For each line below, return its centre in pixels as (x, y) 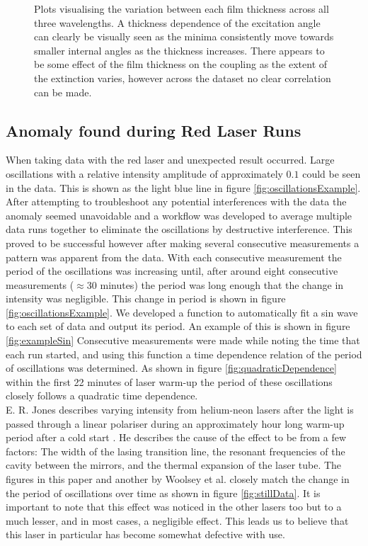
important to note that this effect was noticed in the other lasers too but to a (174, 507)
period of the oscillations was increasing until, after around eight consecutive (172, 271)
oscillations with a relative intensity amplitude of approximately (144, 173)
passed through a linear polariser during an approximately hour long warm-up (175, 423)
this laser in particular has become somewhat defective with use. (145, 534)
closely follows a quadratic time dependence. (102, 396)
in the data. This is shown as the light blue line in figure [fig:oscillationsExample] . (183, 187)
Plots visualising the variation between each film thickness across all (182, 8)
